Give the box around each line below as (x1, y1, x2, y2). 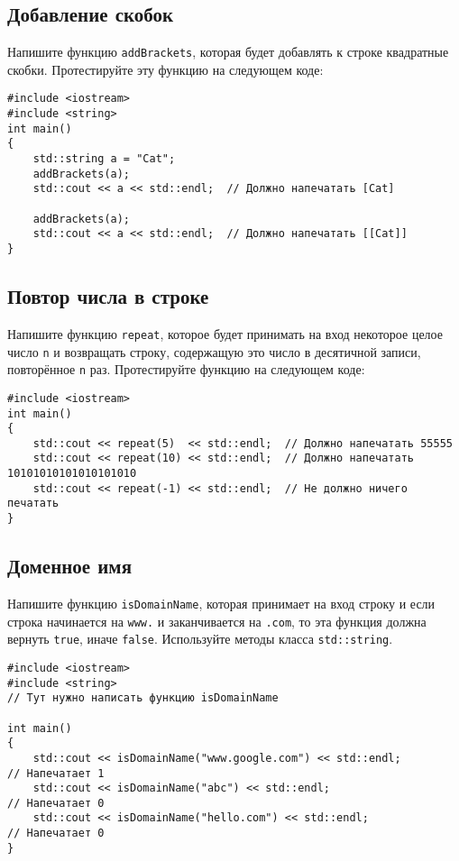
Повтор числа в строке (7, 282, 209, 310)
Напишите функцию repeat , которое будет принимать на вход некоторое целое (7, 324, 443, 343)
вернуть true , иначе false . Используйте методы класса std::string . (7, 629, 393, 648)
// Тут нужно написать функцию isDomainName (7, 692, 279, 705)
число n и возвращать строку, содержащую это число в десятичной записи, (7, 342, 421, 361)
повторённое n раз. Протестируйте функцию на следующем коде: (7, 360, 365, 379)
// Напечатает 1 (7, 766, 105, 780)
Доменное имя (7, 552, 133, 580)
